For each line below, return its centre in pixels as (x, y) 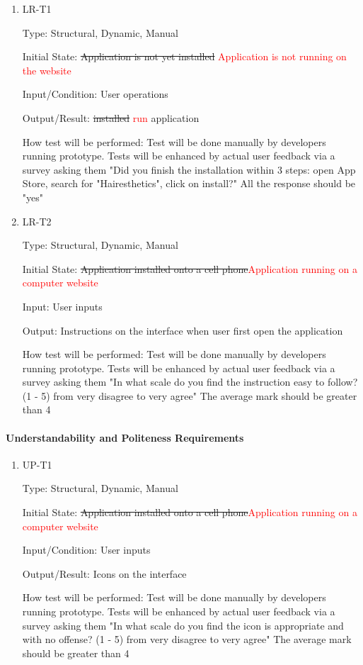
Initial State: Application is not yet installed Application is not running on (184, 56)
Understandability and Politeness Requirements (125, 437)
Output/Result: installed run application (111, 117)
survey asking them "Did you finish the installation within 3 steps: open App (189, 169)
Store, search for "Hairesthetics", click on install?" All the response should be (189, 183)
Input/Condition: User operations (95, 94)
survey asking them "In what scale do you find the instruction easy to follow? (190, 382)
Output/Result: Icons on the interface (104, 573)
